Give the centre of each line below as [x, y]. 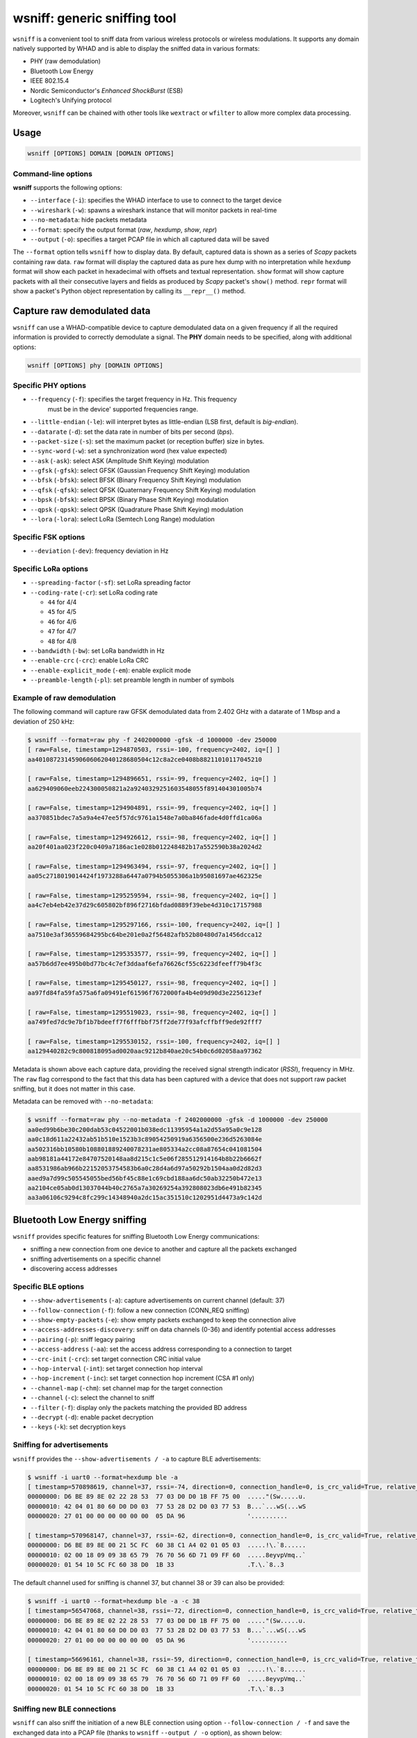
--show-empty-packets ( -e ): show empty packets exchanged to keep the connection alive [163, 1320]
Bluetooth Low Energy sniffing [80, 1220]
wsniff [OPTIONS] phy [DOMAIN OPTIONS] [95, 365]
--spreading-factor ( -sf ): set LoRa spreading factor [111, 583]
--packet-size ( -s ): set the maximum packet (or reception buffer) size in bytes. [147, 441]
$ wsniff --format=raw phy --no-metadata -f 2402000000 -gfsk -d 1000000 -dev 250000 [178, 1120]
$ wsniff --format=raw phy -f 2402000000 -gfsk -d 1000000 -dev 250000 [152, 740]
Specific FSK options [49, 537]
